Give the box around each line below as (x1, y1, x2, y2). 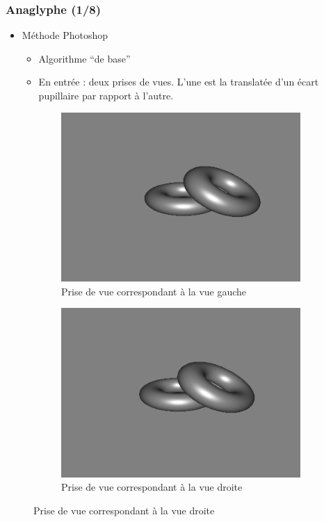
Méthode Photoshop (22, 28, 108, 42)
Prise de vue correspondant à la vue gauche (61, 284, 247, 298)
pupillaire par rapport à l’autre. (38, 88, 174, 102)
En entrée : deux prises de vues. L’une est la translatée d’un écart (38, 74, 319, 89)
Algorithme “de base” (38, 51, 131, 65)
